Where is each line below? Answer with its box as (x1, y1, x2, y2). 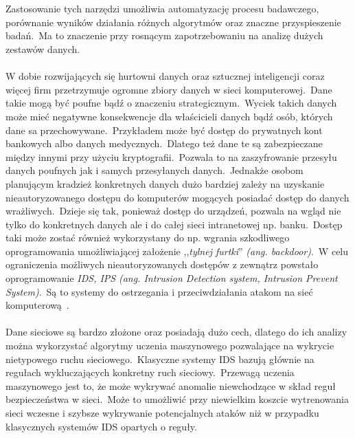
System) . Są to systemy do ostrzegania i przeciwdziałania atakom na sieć (5, 284, 313, 298)
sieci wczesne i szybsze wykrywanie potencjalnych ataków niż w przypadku (5, 406, 319, 419)
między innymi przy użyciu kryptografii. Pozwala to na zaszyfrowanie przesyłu (5, 149, 337, 164)
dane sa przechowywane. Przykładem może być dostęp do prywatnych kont (5, 122, 323, 137)
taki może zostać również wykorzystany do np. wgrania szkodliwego (5, 230, 290, 245)
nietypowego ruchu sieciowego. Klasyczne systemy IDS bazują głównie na (5, 351, 314, 366)
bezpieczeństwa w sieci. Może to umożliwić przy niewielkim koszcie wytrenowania (5, 392, 349, 406)
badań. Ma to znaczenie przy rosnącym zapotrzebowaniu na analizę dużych (5, 28, 323, 43)
